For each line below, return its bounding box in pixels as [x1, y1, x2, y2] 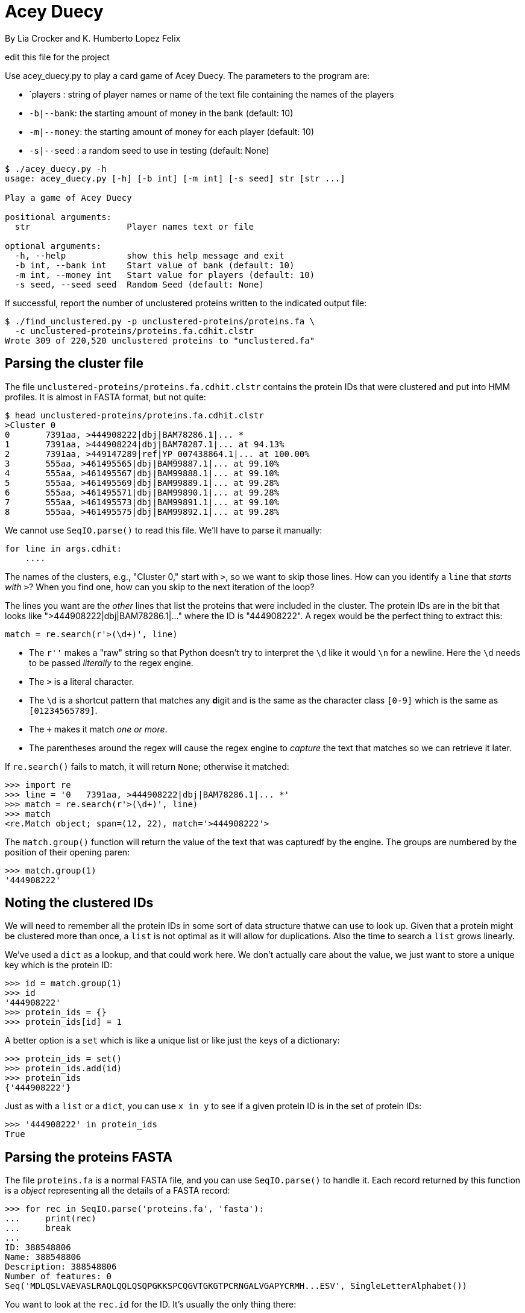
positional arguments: [5, 212, 112, 222]
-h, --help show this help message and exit [14, 250, 285, 260]
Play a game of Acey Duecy [5, 192, 132, 203]
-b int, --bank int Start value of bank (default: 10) [14, 260, 295, 270]
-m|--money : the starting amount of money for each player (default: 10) [29, 126, 315, 137]
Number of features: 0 [5, 1271, 112, 1282]
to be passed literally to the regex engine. [29, 657, 193, 668]
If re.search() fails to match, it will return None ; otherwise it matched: [5, 761, 289, 772]
